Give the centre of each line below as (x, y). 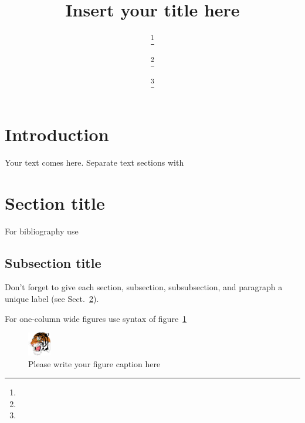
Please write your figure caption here (94, 363)
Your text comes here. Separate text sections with (94, 162)
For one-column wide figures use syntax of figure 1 (96, 318)
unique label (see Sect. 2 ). (52, 298)
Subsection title (53, 262)
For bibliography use (42, 231)
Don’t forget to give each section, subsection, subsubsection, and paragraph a (144, 287)
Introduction (57, 134)
